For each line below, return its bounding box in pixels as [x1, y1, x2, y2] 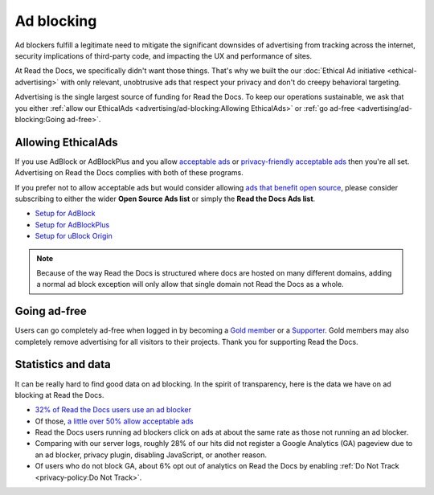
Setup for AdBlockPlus [35, 219, 110, 229]
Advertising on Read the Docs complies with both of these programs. [14, 168, 244, 178]
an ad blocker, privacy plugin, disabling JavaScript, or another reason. [35, 450, 267, 460]
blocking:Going [14, 114, 66, 124]
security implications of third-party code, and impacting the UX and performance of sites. [14, 51, 313, 60]
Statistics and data [14, 358, 112, 371]
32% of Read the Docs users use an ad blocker [35, 405, 192, 415]
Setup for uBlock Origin [35, 231, 113, 241]
